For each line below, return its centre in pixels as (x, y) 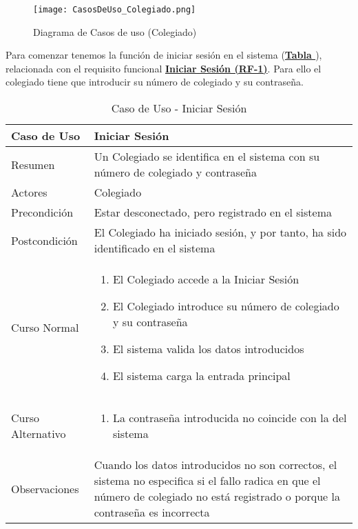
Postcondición (44, 240)
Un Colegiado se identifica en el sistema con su (207, 157)
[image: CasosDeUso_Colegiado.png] (115, 10)
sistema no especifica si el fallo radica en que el (207, 481)
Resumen (33, 164)
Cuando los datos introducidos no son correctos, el (215, 465)
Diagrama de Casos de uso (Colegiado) (115, 31)
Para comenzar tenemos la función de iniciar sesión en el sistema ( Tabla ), (164, 55)
